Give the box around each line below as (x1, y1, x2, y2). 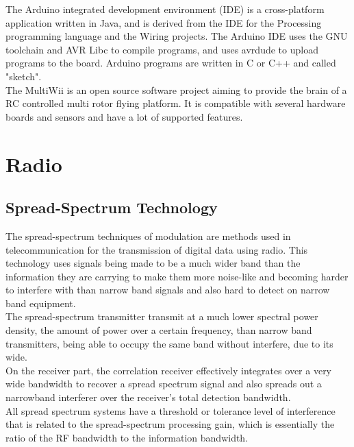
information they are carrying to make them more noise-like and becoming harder (5, 269, 349, 283)
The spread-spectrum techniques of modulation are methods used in (5, 228, 291, 243)
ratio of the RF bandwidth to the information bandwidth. (5, 430, 249, 444)
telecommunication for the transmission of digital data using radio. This (5, 242, 308, 256)
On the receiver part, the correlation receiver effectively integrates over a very (5, 363, 332, 377)
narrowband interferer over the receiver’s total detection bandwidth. (5, 390, 291, 404)
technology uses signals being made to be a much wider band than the (5, 256, 301, 270)
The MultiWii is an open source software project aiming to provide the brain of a (5, 82, 347, 97)
